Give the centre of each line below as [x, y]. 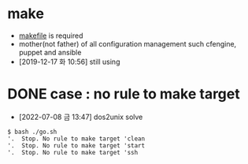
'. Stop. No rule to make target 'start [76, 145]
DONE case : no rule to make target [124, 94]
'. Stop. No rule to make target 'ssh [73, 152]
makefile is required [51, 35]
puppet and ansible [50, 52]
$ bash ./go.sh [32, 132]
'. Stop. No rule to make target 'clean [76, 139]
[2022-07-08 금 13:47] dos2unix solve [81, 117]
